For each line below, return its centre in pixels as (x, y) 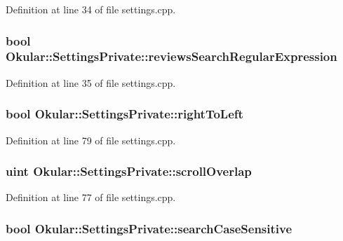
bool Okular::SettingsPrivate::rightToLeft (125, 114)
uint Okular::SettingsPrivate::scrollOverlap (129, 171)
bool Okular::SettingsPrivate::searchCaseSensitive (149, 228)
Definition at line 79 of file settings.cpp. (91, 140)
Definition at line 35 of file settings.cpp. (91, 82)
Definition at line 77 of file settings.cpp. (91, 197)
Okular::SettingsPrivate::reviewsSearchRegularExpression (171, 56)
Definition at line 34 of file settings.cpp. (91, 9)
